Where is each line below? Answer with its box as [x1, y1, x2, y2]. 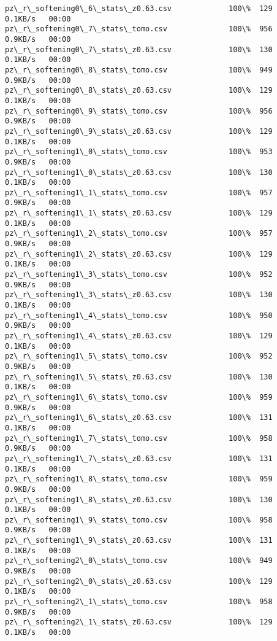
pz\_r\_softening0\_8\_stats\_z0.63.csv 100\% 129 [5, 86, 273, 95]
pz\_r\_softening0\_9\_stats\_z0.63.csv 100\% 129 [5, 126, 273, 136]
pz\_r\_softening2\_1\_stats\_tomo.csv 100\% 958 [5, 597, 273, 607]
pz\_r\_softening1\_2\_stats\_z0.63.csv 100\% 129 [5, 249, 273, 258]
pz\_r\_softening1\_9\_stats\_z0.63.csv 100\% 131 [5, 536, 273, 545]
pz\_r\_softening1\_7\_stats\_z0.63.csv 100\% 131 [5, 454, 273, 463]
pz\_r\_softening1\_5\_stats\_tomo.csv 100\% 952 [5, 352, 273, 361]
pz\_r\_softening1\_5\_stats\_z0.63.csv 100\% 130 [5, 372, 273, 381]
